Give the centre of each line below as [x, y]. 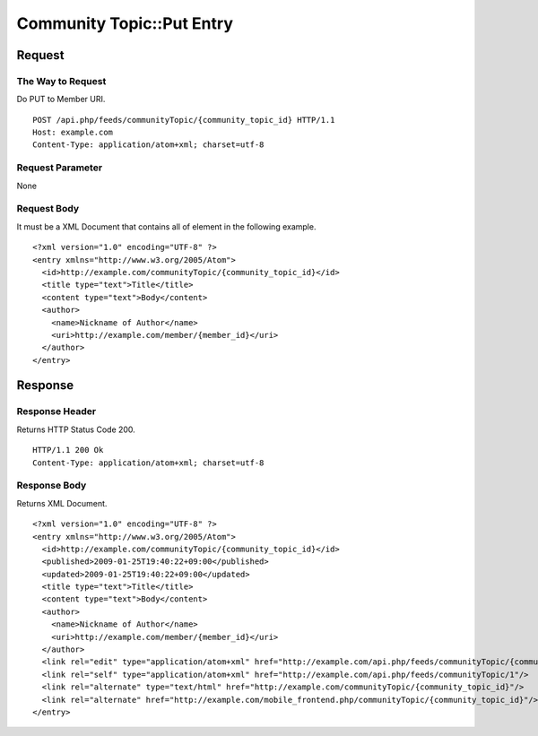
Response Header [56, 411]
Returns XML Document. [62, 503]
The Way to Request [61, 81]
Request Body [48, 209]
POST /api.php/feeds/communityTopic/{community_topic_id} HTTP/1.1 [184, 120]
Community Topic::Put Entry [125, 23]
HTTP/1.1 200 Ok [68, 450]
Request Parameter [60, 168]
